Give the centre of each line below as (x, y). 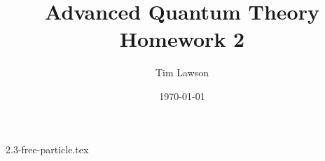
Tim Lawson (182, 72)
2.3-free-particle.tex (47, 149)
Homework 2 (182, 39)
